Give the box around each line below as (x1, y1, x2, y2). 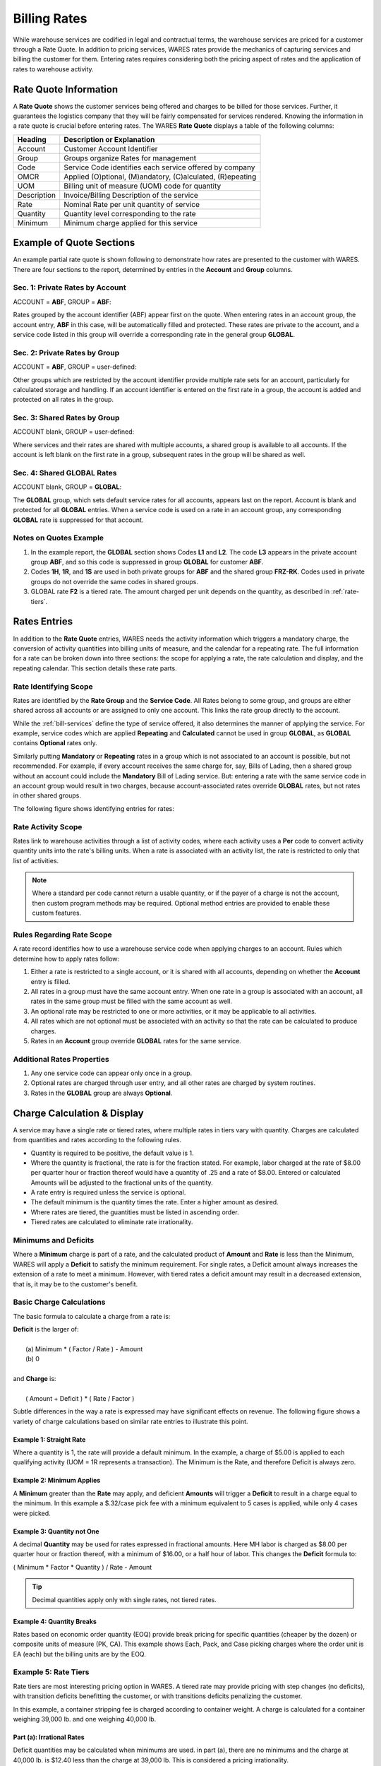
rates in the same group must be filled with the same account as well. (30, 997, 233, 1006)
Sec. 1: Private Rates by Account (13, 283, 126, 292)
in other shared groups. (13, 791, 81, 800)
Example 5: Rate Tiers (13, 1667, 90, 1677)
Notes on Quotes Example (13, 533, 104, 543)
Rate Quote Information (13, 83, 119, 95)
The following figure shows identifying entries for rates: (13, 804, 174, 812)
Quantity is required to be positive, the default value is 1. (30, 1149, 194, 1157)
